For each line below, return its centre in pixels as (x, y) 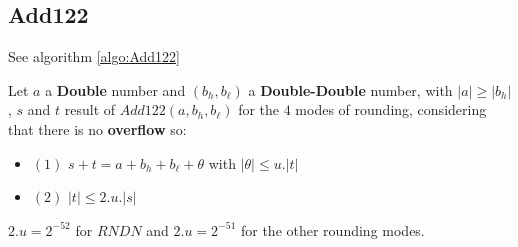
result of (90, 109)
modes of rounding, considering (391, 109)
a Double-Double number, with (350, 89)
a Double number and (115, 89)
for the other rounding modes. (332, 229)
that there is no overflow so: (97, 128)
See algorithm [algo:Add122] (94, 56)
